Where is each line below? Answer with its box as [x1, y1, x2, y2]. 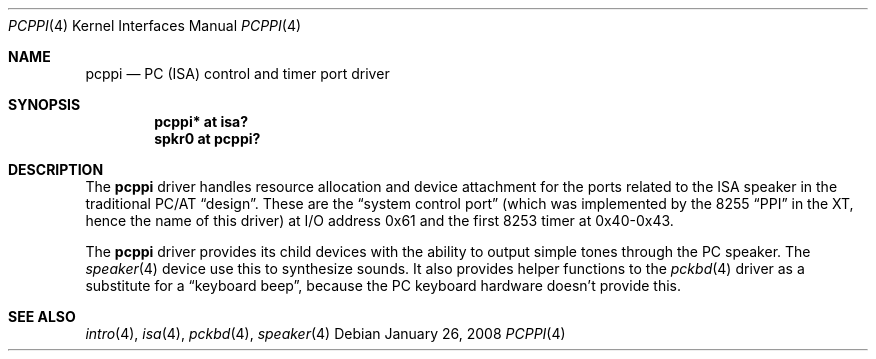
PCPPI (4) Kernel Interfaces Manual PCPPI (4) [8, 17, 302, 34]
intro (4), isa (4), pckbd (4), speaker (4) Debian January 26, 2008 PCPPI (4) [85, 325, 566, 342]
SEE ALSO [8, 308, 76, 325]
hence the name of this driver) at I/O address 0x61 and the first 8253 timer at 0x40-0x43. [85, 212, 674, 229]
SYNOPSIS [8, 96, 81, 113]
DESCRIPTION [8, 161, 104, 178]
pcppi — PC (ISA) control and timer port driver [85, 65, 390, 82]
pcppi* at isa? [154, 113, 249, 130]
